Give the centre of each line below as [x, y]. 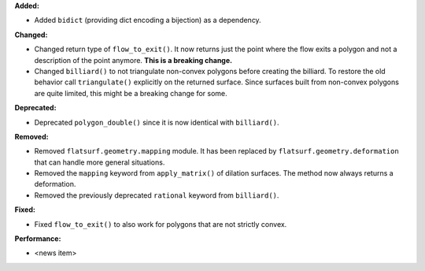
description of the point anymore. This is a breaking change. [133, 60]
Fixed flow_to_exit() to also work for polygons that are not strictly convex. [161, 224]
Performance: [38, 239]
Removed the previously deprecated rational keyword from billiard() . [157, 195]
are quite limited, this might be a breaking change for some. [131, 93]
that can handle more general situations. [100, 162]
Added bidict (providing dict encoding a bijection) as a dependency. [148, 20]
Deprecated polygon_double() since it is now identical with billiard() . [157, 122]
